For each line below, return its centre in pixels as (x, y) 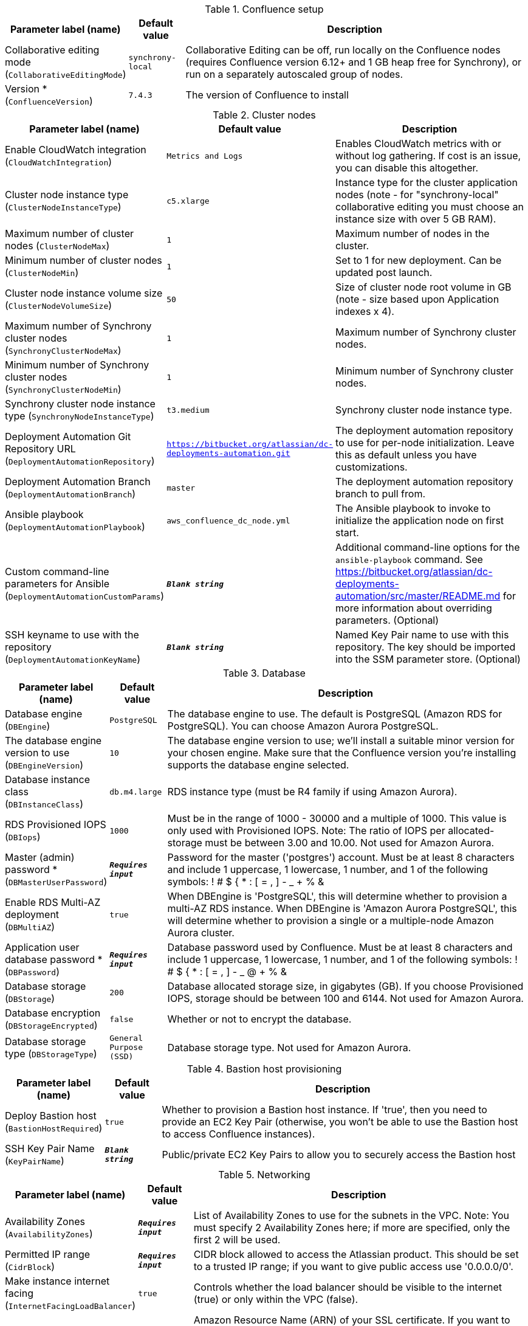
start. (347, 533)
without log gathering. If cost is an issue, (428, 156)
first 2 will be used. (237, 1240)
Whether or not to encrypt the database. (259, 1019)
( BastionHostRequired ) (54, 1128)
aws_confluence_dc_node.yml (228, 520)
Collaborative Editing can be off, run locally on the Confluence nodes (343, 50)
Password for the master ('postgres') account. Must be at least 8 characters (341, 857)
